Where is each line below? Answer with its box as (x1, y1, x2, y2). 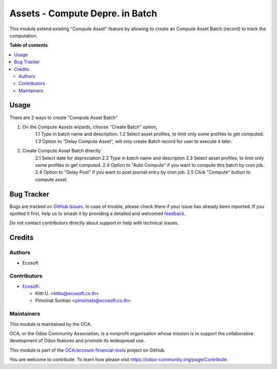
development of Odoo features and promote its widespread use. (9, 338, 145, 344)
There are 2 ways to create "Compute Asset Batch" (9, 114, 118, 121)
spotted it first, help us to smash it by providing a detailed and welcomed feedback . (9, 210, 186, 217)
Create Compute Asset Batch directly (22, 148, 101, 154)
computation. (9, 32, 38, 38)
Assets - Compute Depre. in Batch (9, 8, 157, 19)
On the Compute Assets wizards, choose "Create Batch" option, (22, 124, 157, 130)
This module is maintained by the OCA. (9, 321, 92, 327)
